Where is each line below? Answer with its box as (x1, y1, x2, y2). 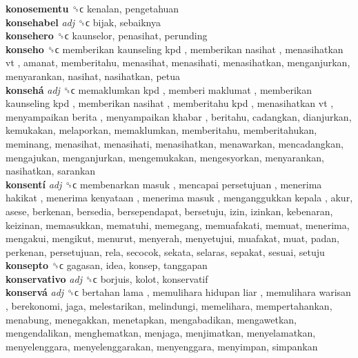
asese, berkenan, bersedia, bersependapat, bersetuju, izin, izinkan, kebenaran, (6, 203, 333, 218)
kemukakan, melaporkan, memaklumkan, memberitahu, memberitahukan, (6, 123, 317, 137)
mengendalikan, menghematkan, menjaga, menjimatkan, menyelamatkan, (6, 326, 316, 340)
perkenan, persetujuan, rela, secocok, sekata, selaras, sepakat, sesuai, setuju (6, 244, 325, 259)
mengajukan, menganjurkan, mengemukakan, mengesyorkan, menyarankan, (6, 150, 324, 164)
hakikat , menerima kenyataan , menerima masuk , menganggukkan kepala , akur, (6, 190, 353, 205)
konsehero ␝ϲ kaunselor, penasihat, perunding (6, 28, 208, 43)
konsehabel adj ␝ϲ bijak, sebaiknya (6, 14, 161, 29)
